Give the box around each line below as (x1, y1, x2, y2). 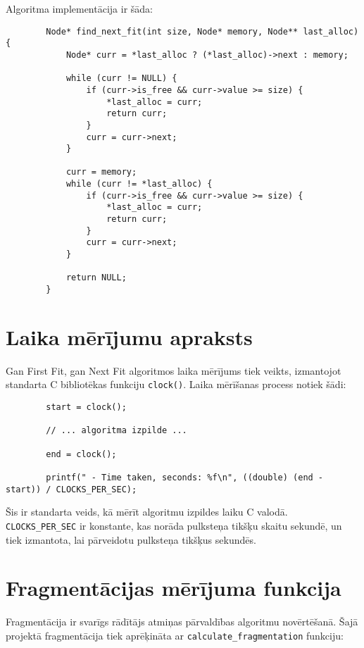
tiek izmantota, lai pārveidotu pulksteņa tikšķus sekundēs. (6, 532, 256, 547)
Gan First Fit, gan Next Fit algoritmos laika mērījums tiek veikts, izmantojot (6, 363, 341, 378)
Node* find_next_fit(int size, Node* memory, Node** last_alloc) (46, 26, 359, 37)
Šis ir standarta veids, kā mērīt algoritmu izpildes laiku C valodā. (6, 504, 288, 519)
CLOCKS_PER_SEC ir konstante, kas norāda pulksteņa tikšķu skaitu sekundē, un (6, 518, 342, 532)
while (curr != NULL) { (65, 73, 177, 84)
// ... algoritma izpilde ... (46, 425, 187, 436)
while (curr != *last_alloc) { (65, 179, 213, 189)
